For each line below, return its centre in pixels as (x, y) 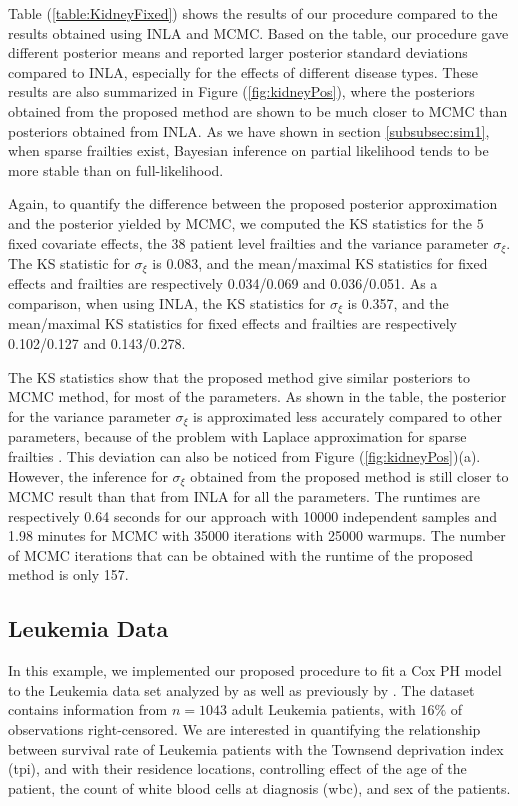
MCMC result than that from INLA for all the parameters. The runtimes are (244, 495)
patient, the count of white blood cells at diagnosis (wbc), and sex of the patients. (259, 787)
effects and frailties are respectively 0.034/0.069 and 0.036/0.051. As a (223, 283)
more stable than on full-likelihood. (116, 169)
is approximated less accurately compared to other (347, 415)
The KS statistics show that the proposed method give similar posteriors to (239, 376)
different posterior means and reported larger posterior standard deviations (238, 52)
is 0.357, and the (398, 303)
